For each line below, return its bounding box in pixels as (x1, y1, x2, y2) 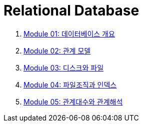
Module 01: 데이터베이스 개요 (23, 29, 115, 38)
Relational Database (3, 2, 139, 19)
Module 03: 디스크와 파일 (23, 63, 104, 72)
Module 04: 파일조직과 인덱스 (23, 80, 117, 89)
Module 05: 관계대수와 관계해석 (23, 97, 123, 106)
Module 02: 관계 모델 (23, 46, 91, 55)
